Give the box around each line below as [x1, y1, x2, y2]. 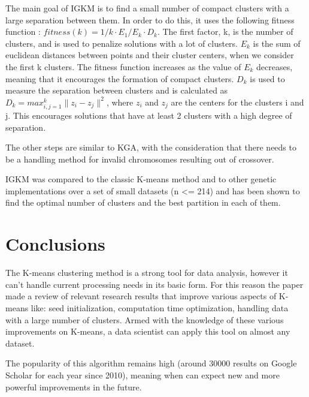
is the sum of [253, 37, 301, 49]
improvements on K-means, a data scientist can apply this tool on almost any [5, 325, 290, 338]
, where [106, 95, 134, 108]
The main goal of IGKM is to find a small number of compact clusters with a [5, 2, 289, 14]
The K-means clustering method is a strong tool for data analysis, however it [5, 266, 288, 279]
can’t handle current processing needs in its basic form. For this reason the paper [5, 278, 304, 290]
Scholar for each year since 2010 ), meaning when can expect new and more [5, 368, 280, 381]
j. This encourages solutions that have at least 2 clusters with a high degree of [5, 109, 292, 121]
